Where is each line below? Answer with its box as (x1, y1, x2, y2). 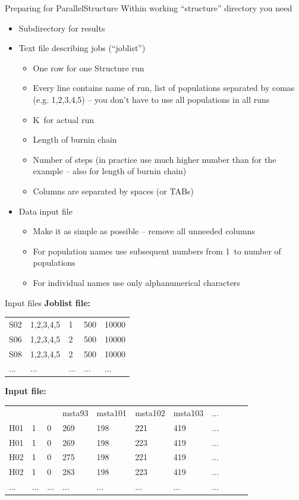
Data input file (18, 205, 73, 217)
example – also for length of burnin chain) (33, 165, 187, 177)
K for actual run (33, 113, 94, 125)
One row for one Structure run (33, 61, 144, 74)
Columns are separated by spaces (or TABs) (33, 184, 194, 197)
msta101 (96, 406, 127, 419)
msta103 (173, 406, 204, 419)
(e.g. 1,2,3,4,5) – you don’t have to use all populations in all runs (33, 93, 270, 105)
